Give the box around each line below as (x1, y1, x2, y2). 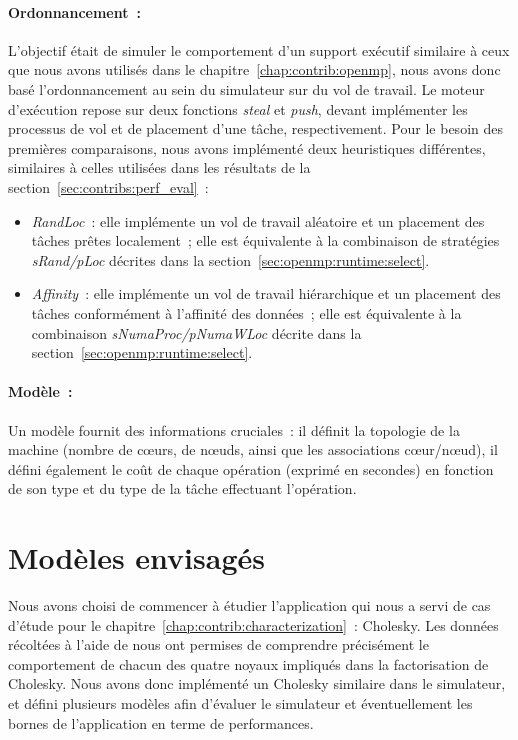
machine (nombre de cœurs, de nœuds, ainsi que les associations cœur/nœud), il (8, 439, 498, 460)
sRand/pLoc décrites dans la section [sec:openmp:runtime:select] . (31, 249, 430, 270)
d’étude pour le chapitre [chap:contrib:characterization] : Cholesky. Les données (8, 614, 499, 635)
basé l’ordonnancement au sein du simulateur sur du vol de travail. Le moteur (8, 78, 485, 99)
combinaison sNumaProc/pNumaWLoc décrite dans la (31, 322, 362, 343)
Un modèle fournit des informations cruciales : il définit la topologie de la (8, 419, 460, 440)
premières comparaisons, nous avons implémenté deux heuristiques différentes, (8, 137, 486, 158)
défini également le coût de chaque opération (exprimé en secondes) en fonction (8, 458, 494, 479)
